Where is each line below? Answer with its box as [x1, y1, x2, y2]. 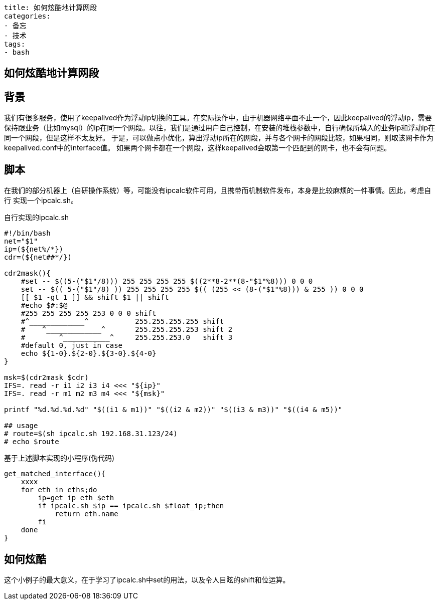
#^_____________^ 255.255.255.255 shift [21, 317, 224, 326]
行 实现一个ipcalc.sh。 [4, 196, 78, 205]
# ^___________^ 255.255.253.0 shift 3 [21, 333, 233, 342]
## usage [4, 422, 38, 430]
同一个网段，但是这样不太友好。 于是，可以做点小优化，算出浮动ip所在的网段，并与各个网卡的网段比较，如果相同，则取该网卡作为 [4, 133, 433, 142]
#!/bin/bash [4, 229, 51, 238]
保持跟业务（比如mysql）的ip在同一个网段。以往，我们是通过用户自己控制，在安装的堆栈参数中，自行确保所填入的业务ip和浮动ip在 [4, 123, 435, 132]
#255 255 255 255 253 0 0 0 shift [21, 309, 157, 318]
